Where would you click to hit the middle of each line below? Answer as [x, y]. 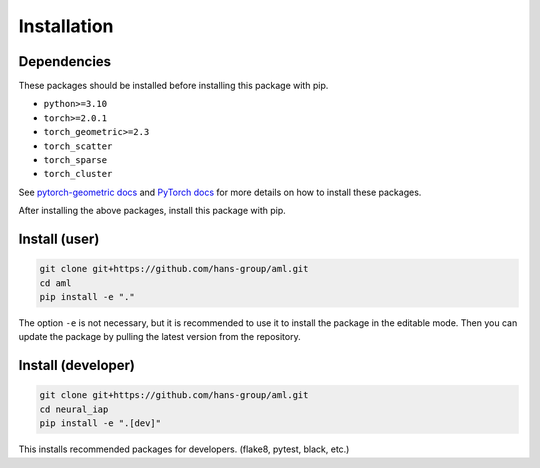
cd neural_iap [74, 409]
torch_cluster [78, 174]
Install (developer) [76, 365]
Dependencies [65, 61]
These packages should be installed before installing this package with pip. [173, 86]
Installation [66, 26]
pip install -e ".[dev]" [100, 423]
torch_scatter [78, 146]
